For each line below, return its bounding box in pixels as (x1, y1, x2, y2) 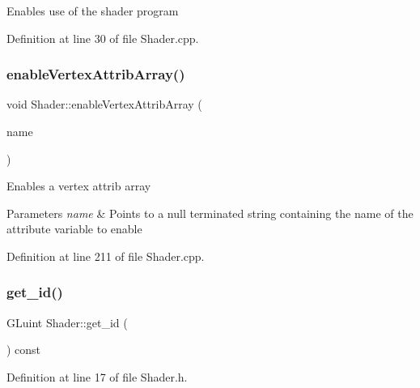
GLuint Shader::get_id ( (6, 313, 128, 330)
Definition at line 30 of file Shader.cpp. (6, 29, 199, 46)
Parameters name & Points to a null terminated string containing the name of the (6, 204, 414, 221)
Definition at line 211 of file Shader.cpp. (6, 247, 205, 264)
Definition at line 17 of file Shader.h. (6, 368, 188, 385)
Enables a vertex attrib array (6, 177, 151, 194)
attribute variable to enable (6, 220, 142, 237)
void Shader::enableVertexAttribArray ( (6, 96, 202, 113)
